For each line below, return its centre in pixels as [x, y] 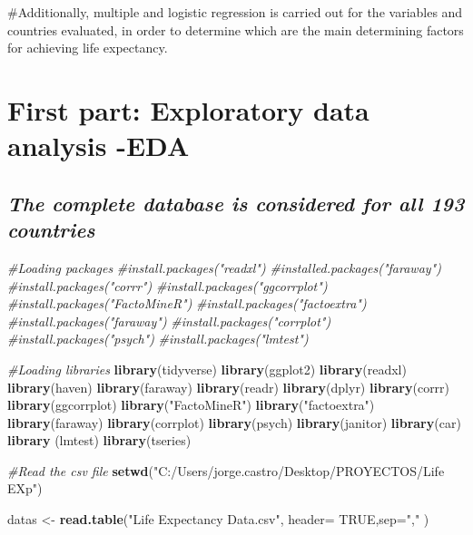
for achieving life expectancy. [88, 48]
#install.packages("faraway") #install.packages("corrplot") [169, 321]
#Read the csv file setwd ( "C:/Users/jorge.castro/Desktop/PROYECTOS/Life [226, 470]
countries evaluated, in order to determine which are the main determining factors [236, 29]
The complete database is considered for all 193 [236, 203]
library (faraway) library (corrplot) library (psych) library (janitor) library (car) [234, 422]
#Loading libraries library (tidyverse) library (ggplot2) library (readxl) [207, 369]
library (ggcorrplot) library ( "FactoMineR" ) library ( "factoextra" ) [191, 405]
